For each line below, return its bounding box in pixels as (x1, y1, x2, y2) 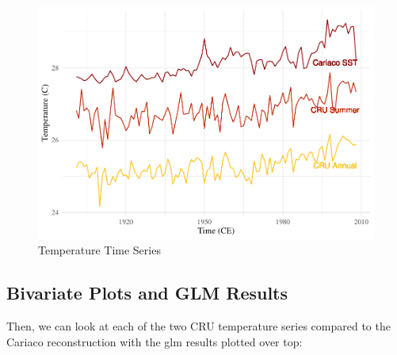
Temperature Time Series (38, 242, 161, 258)
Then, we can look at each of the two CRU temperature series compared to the (6, 317, 391, 334)
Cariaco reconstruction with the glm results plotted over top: (6, 333, 303, 349)
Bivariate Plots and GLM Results (6, 281, 288, 305)
